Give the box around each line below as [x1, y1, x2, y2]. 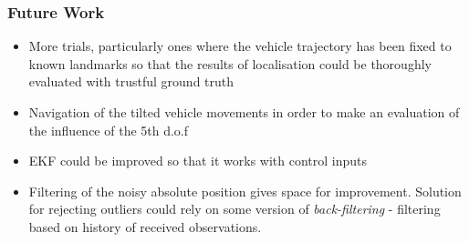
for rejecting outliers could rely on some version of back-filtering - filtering [28, 199, 441, 218]
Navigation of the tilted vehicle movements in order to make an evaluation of [28, 103, 460, 121]
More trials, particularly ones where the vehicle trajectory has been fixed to [28, 36, 452, 55]
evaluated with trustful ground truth [28, 72, 234, 91]
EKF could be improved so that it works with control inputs [28, 151, 367, 170]
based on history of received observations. [28, 217, 262, 236]
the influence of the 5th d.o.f [28, 120, 189, 139]
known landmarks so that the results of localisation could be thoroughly [28, 54, 432, 73]
